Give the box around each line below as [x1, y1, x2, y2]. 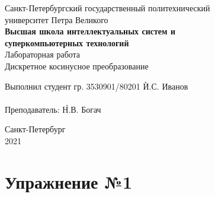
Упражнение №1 [5, 169, 133, 193]
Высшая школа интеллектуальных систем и [5, 25, 175, 37]
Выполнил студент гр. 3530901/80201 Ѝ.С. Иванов [5, 80, 188, 92]
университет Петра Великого [5, 13, 108, 26]
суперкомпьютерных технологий [5, 36, 129, 49]
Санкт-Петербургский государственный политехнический [5, 2, 210, 14]
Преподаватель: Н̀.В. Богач [5, 103, 101, 115]
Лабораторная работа [5, 48, 81, 61]
